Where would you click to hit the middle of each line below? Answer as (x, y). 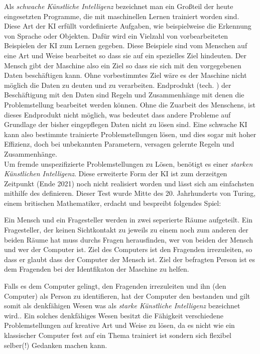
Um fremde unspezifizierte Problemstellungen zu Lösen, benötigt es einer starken (128, 163)
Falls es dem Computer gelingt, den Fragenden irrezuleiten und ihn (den (115, 286)
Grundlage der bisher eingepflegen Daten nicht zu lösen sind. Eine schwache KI (126, 124)
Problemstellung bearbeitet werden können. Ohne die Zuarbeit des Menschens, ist (130, 104)
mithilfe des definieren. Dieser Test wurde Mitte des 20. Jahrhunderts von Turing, (130, 193)
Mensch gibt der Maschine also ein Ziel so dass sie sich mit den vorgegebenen (123, 65)
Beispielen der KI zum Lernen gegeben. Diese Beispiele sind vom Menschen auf (126, 45)
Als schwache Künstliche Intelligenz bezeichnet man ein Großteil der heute (119, 6)
